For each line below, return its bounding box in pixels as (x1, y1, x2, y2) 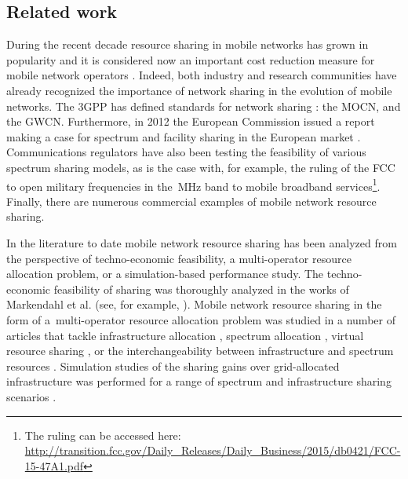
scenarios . (6, 388, 56, 404)
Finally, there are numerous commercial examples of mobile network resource (6, 192, 377, 209)
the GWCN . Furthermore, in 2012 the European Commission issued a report (6, 113, 375, 130)
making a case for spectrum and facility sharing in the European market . (6, 128, 361, 144)
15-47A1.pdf (24, 457, 84, 474)
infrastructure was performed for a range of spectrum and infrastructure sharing (6, 373, 392, 389)
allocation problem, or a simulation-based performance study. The (6, 265, 324, 282)
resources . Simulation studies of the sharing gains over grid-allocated (6, 357, 340, 374)
